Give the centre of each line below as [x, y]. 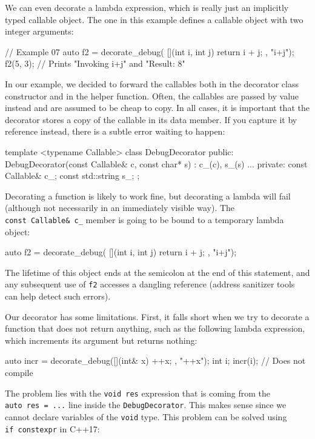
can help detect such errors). [58, 296]
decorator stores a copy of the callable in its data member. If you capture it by [151, 119]
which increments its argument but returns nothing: [101, 340]
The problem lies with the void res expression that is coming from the [138, 393]
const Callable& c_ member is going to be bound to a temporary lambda [144, 219]
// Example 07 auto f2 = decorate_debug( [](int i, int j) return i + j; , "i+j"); [150, 51]
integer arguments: [39, 31]
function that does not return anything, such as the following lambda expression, [155, 328]
